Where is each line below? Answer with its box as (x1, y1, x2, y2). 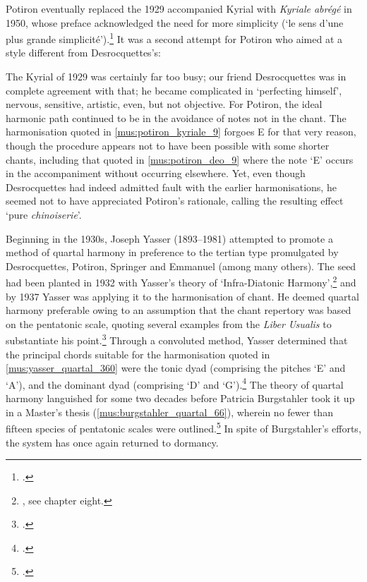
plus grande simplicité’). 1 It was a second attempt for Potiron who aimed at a (6, 30, 343, 46)
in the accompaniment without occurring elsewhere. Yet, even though (6, 166, 306, 181)
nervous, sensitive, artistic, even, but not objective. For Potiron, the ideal (6, 97, 323, 111)
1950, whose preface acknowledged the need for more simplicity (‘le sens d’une (6, 15, 344, 30)
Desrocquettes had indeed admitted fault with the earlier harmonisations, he (6, 179, 337, 194)
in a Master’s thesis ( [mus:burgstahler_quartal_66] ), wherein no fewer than (6, 404, 333, 419)
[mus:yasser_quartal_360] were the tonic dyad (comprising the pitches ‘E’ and (6, 360, 346, 375)
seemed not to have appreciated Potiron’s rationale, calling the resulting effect (6, 193, 344, 208)
